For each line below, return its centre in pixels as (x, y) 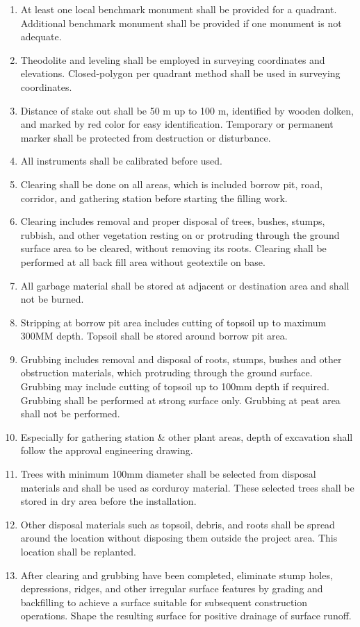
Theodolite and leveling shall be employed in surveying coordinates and (173, 59)
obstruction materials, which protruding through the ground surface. (166, 373)
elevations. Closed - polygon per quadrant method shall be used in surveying (180, 73)
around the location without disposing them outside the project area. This (179, 538)
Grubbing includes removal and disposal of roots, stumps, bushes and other (181, 359)
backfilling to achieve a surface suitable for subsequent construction (164, 602)
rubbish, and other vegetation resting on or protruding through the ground (180, 234)
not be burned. (52, 299)
